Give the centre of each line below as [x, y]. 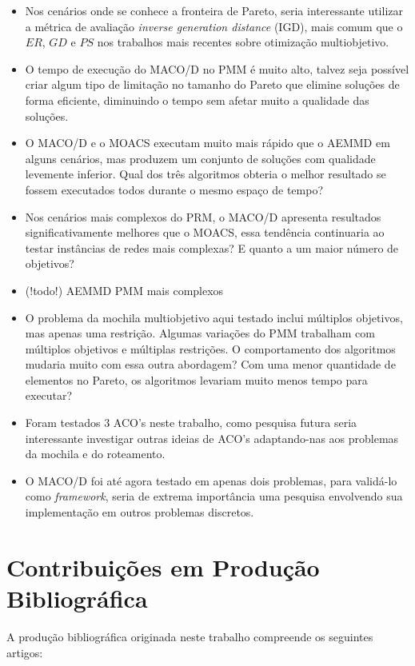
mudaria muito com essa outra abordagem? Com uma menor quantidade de [210, 364]
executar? [49, 395]
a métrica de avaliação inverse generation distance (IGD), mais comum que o [214, 26]
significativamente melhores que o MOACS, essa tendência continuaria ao [205, 232]
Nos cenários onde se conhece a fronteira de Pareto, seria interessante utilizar [214, 10]
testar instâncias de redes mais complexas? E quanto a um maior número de [212, 247]
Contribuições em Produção [163, 566]
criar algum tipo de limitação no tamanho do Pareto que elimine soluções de [212, 84]
